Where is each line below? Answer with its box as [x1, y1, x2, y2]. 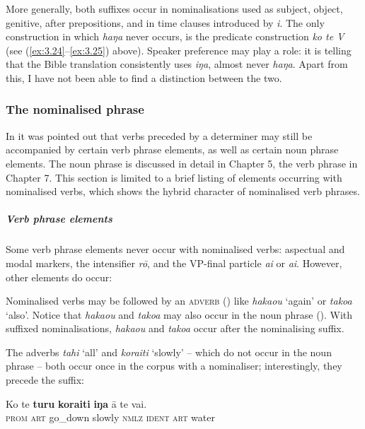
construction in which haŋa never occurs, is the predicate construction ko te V [6, 29, 344, 44]
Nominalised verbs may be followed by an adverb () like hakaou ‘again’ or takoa [6, 293, 352, 308]
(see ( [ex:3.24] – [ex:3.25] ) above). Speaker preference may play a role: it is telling [6, 42, 352, 57]
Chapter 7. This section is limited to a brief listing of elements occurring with [6, 170, 342, 184]
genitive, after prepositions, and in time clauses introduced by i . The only [6, 15, 325, 30]
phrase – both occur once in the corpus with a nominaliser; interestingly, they [6, 358, 342, 373]
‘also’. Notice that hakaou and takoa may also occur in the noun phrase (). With [6, 307, 353, 322]
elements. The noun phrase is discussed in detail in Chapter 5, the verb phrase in [6, 155, 358, 170]
